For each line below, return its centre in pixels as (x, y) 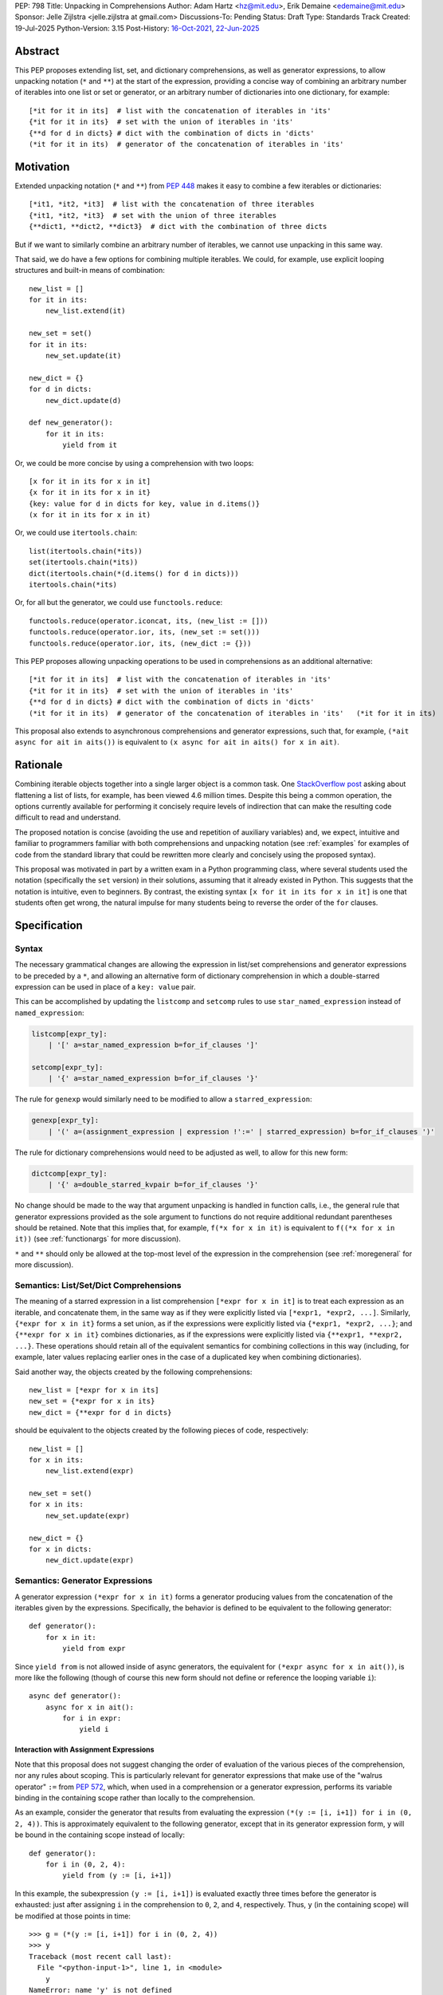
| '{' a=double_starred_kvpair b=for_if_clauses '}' (153, 1185)
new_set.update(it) (83, 356)
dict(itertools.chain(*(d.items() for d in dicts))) (134, 573)
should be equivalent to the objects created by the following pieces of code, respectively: (162, 1430)
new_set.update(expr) (88, 1515)
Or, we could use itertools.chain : (76, 533)
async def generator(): (75, 1696)
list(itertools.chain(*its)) (86, 551)
